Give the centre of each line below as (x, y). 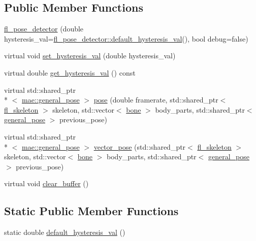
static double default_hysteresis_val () (65, 232)
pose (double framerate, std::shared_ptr (156, 100)
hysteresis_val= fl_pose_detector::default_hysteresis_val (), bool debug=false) (126, 38)
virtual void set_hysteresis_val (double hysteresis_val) (90, 56)
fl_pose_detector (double (44, 29)
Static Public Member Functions (91, 211)
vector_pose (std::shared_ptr (140, 146)
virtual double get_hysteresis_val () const (70, 72)
